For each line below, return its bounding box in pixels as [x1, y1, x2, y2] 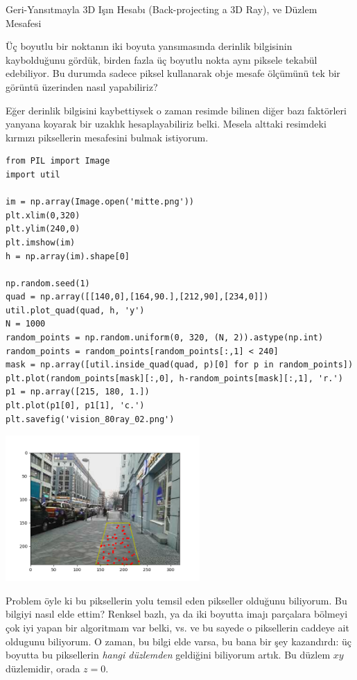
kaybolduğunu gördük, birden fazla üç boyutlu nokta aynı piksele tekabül [6, 52, 317, 67]
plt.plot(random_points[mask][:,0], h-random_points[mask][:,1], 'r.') [6, 373, 343, 383]
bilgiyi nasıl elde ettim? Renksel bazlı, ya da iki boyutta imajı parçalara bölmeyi [6, 607, 348, 621]
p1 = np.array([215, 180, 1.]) [6, 387, 150, 397]
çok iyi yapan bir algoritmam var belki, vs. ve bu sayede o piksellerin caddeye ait [6, 620, 349, 634]
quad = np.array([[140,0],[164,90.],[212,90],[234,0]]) [6, 292, 269, 302]
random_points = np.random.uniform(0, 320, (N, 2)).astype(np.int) [6, 333, 324, 343]
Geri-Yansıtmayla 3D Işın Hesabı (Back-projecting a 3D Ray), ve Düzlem [6, 2, 317, 16]
